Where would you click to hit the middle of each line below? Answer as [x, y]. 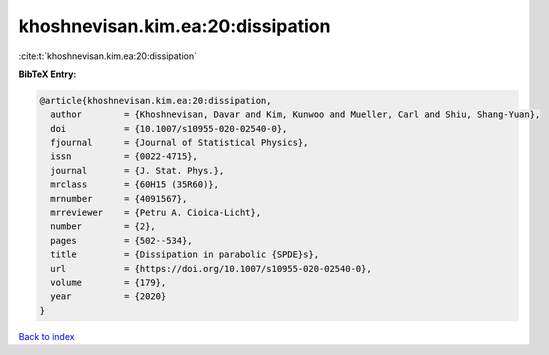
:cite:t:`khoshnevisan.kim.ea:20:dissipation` [108, 56]
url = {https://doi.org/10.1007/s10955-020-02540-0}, [211, 268]
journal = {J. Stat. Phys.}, [137, 170]
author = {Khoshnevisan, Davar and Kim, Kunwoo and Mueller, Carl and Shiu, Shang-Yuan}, [295, 114]
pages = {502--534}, [122, 240]
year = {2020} [108, 296]
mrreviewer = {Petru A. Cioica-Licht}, [156, 213]
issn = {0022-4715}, [124, 156]
